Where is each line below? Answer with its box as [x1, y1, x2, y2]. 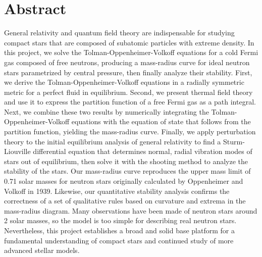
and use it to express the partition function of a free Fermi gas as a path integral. [4, 96, 256, 107]
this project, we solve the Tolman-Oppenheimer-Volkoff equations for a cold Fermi [4, 47, 258, 58]
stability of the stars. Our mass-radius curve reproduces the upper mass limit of [4, 166, 251, 176]
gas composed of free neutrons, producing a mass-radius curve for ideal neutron [4, 57, 250, 67]
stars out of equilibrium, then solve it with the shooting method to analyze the [4, 156, 248, 166]
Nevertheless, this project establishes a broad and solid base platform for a [4, 225, 235, 235]
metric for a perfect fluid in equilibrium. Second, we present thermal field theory [4, 86, 253, 97]
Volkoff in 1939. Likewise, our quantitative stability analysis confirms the [4, 185, 230, 196]
